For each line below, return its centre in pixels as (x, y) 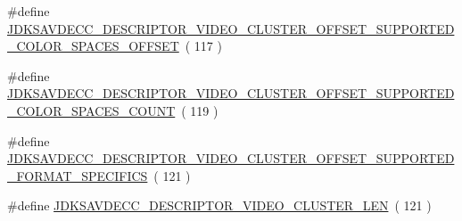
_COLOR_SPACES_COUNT (91, 110)
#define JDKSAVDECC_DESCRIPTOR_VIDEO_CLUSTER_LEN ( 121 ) (219, 205)
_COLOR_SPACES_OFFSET (93, 46)
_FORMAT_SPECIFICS (78, 175)
